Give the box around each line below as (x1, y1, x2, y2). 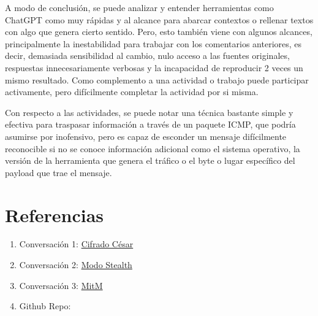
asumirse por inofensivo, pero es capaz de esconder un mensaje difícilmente (5, 129, 287, 142)
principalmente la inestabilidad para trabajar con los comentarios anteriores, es (5, 37, 302, 50)
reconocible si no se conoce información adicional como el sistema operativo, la (5, 142, 300, 155)
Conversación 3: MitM (19, 279, 103, 291)
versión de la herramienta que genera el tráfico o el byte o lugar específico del (5, 154, 295, 167)
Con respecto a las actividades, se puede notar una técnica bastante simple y (5, 106, 293, 118)
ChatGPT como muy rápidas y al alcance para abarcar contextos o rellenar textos (5, 13, 314, 26)
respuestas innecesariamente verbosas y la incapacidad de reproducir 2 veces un (5, 61, 303, 74)
